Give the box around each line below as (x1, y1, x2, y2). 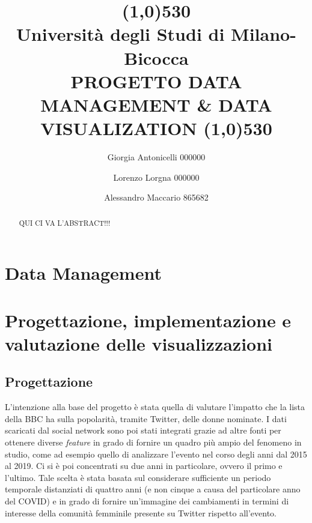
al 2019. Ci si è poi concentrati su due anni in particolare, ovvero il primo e (5, 459, 283, 472)
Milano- (231, 22, 296, 46)
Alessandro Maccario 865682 (104, 191, 209, 204)
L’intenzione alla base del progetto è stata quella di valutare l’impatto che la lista (5, 401, 305, 413)
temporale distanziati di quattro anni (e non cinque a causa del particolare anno (5, 483, 301, 495)
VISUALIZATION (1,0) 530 (40, 116, 272, 141)
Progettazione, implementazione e (5, 307, 292, 332)
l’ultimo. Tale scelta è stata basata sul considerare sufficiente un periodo (5, 471, 271, 483)
